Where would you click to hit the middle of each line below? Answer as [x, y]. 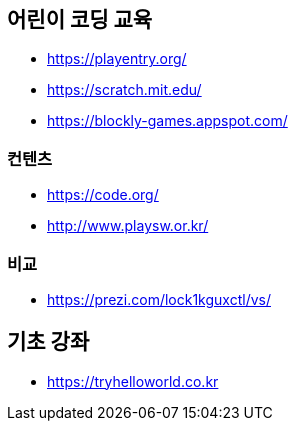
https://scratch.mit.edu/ [124, 90]
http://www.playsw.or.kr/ [128, 226]
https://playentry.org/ [117, 59]
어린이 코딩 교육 [80, 19]
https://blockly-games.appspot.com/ [167, 121]
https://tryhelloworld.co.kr [133, 381]
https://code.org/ [103, 195]
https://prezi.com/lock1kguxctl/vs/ [159, 299]
